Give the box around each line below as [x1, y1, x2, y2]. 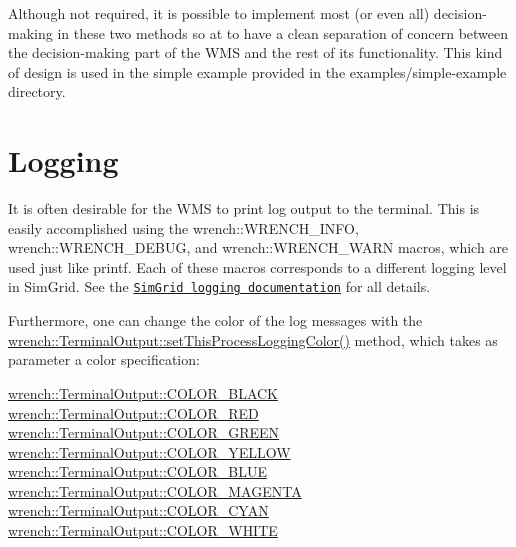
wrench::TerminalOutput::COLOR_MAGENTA [8, 480, 302, 501]
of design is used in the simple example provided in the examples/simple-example [8, 61, 507, 82]
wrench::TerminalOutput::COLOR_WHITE [8, 520, 278, 541]
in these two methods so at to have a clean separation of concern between [57, 22, 509, 43]
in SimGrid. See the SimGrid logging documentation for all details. [8, 276, 431, 297]
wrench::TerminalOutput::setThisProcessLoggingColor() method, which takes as [8, 329, 498, 350]
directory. [8, 81, 66, 102]
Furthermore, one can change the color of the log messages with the [8, 310, 423, 331]
